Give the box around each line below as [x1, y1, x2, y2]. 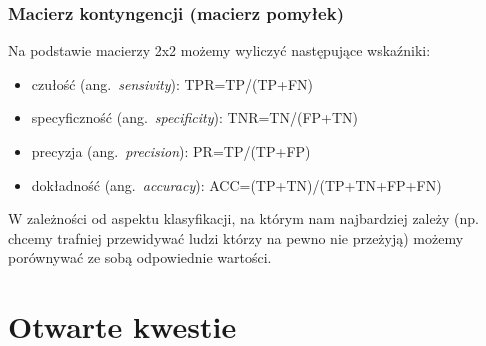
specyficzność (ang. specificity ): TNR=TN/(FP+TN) [31, 107, 359, 128]
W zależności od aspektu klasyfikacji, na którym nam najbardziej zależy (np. [8, 208, 479, 229]
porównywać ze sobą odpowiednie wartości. [8, 247, 272, 268]
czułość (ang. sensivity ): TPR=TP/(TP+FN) [31, 73, 314, 94]
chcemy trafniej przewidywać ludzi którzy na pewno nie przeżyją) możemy [8, 227, 464, 248]
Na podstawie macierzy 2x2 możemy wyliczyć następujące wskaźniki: [8, 40, 431, 61]
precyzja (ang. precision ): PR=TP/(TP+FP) [31, 141, 311, 161]
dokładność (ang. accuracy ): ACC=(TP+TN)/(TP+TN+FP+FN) [31, 174, 442, 195]
